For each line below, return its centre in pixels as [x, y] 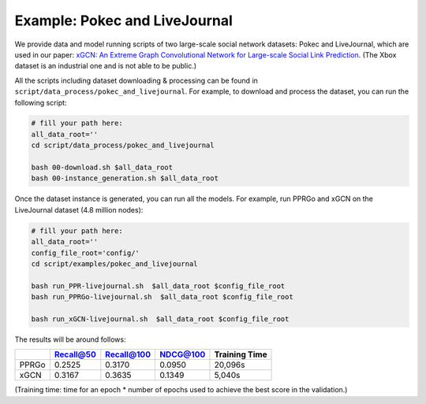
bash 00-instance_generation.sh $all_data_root [125, 178]
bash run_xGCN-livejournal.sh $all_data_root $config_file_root [160, 319]
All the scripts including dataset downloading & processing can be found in [136, 80]
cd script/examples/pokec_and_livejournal [114, 263]
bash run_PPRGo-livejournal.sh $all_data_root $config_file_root [162, 297]
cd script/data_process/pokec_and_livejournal [123, 145]
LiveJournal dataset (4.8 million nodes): [79, 209]
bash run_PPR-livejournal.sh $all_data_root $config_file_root [158, 286]
